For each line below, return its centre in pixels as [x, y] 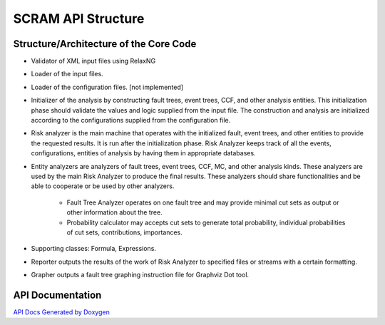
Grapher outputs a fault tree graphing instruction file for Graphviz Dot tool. [140, 275]
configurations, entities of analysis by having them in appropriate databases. [143, 153]
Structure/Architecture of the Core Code [105, 44]
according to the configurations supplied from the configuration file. [131, 120]
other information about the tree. [115, 212]
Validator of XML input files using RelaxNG [93, 61]
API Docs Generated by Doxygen [61, 312]
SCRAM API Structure [79, 19]
